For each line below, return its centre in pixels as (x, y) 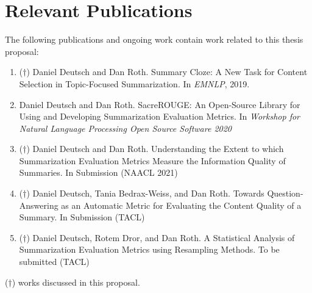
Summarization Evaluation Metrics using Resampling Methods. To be (149, 249)
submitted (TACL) (54, 262)
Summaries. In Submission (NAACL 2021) (98, 172)
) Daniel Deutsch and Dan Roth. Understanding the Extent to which (155, 149)
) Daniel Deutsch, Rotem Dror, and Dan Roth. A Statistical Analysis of (161, 237)
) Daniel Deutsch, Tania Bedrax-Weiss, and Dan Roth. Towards (145, 193)
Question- (285, 193)
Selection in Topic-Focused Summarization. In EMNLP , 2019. (134, 83)
